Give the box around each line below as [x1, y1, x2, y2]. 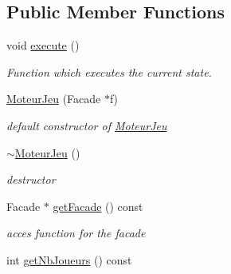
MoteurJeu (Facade [6, 90, 101, 107]
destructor [6, 171, 56, 188]
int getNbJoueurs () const [6, 251, 132, 268]
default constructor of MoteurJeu [6, 117, 167, 133]
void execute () [6, 37, 80, 54]
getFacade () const [53, 197, 143, 214]
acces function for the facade [6, 224, 146, 241]
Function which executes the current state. [6, 63, 212, 80]
